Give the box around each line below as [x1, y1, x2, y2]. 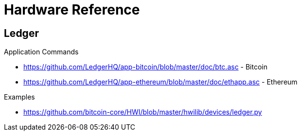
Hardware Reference [4, 1, 140, 18]
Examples [4, 93, 35, 101]
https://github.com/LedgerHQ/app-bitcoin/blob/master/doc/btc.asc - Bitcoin [23, 63, 268, 71]
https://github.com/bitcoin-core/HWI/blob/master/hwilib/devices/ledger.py [23, 108, 262, 117]
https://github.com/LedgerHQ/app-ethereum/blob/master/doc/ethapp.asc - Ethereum [23, 78, 298, 86]
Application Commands [4, 48, 79, 56]
